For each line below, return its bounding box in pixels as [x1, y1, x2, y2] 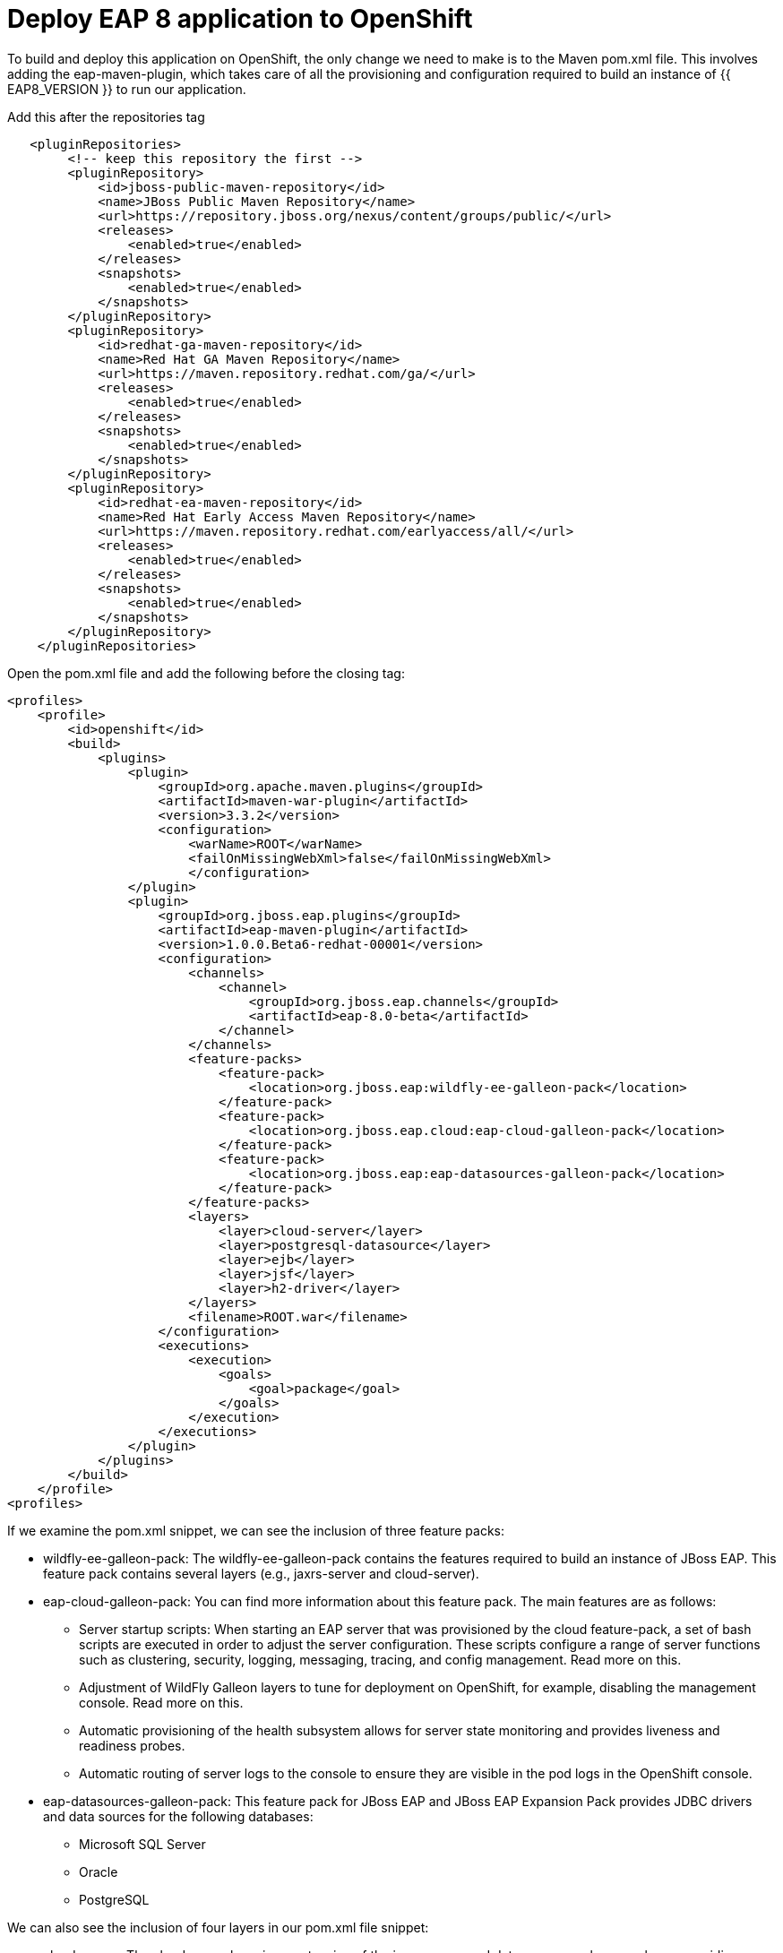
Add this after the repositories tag [7, 108, 205, 125]
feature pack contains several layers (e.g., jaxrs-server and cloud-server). [43, 1565, 479, 1581]
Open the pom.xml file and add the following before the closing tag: [7, 665, 405, 681]
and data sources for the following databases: [43, 1808, 314, 1824]
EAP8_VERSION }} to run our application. [7, 81, 246, 97]
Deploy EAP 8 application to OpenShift [7, 4, 473, 34]
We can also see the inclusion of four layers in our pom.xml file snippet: [7, 1919, 429, 1935]
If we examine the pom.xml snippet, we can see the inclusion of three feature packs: [7, 1522, 505, 1538]
